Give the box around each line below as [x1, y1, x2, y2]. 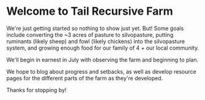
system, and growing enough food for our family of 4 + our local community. [6, 44, 199, 52]
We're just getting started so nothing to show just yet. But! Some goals [6, 25, 184, 32]
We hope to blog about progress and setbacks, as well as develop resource [6, 67, 197, 75]
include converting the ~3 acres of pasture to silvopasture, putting [6, 31, 174, 38]
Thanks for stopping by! [6, 86, 67, 93]
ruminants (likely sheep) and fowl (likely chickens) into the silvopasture [6, 37, 185, 45]
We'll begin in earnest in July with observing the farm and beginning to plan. [6, 56, 199, 63]
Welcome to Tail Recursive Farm [6, 4, 173, 18]
